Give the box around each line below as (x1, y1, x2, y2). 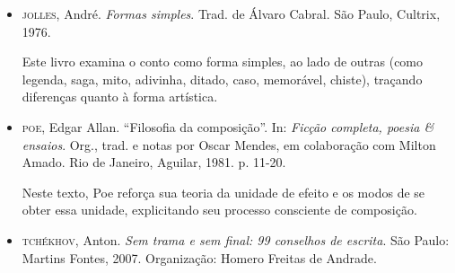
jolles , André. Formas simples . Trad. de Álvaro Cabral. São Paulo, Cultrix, (22, 4, 441, 22)
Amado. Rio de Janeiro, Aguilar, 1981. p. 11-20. (22, 153, 286, 172)
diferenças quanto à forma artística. (22, 87, 218, 106)
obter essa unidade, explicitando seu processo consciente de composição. (22, 200, 417, 219)
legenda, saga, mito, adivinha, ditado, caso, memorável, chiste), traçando (22, 69, 423, 88)
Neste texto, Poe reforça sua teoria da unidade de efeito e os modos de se (22, 182, 425, 201)
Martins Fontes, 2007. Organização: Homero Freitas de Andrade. (22, 248, 377, 267)
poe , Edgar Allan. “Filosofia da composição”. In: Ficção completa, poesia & (22, 117, 434, 136)
